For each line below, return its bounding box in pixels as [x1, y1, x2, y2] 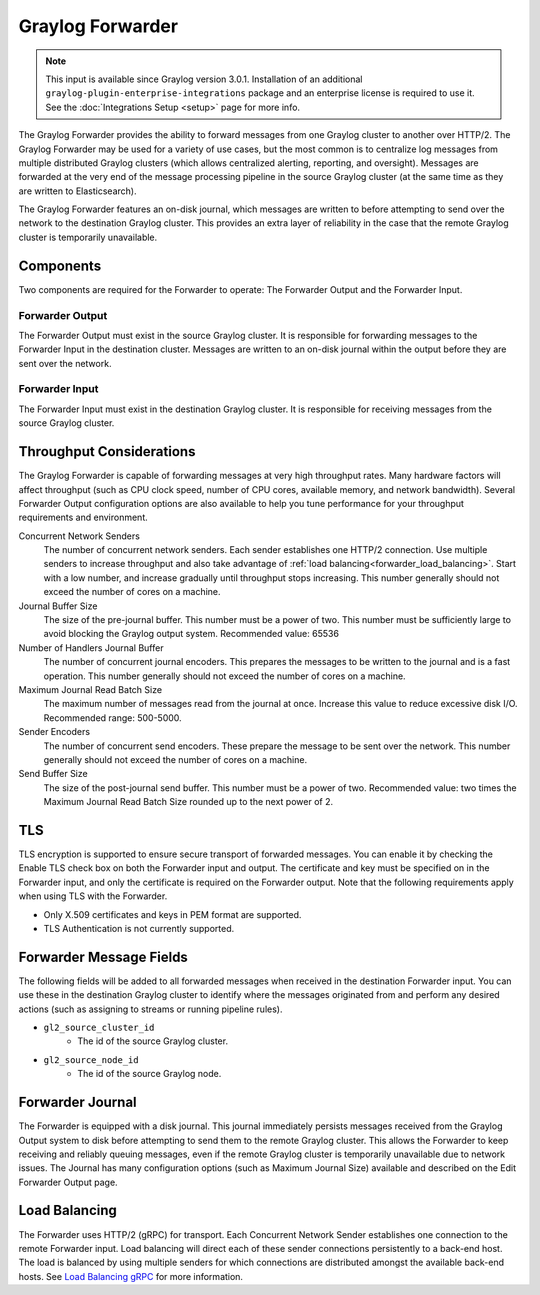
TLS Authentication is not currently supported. [43, 922, 235, 934]
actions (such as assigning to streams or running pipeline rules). [18, 1003, 283, 1015]
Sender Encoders [18, 726, 90, 738]
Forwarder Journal [18, 1094, 137, 1111]
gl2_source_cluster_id [43, 1022, 155, 1034]
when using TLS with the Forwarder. [18, 890, 168, 902]
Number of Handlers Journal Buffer [18, 641, 164, 654]
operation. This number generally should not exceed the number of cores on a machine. [43, 670, 406, 682]
